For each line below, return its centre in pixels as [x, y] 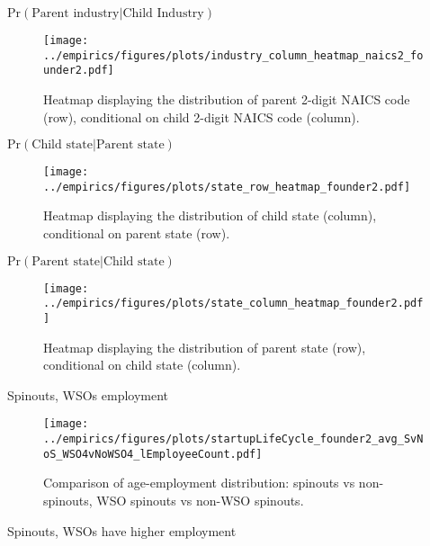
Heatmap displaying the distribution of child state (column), [210, 215]
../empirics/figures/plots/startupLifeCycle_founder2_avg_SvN [233, 439]
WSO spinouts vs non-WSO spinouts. [200, 500]
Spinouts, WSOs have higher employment [122, 530]
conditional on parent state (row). [137, 233]
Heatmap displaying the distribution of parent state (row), [205, 347]
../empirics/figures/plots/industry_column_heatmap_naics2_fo [233, 55]
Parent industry [76, 13]
